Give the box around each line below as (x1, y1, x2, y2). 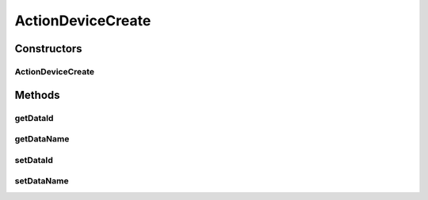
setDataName (14, 175, 69, 187)
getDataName (14, 134, 70, 145)
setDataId (14, 154, 53, 165)
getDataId (14, 112, 54, 123)
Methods (14, 88, 60, 102)
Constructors (14, 42, 82, 55)
